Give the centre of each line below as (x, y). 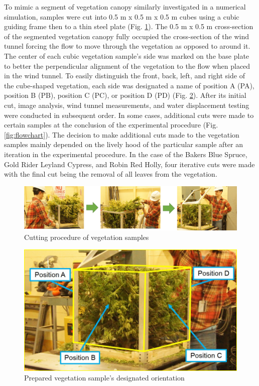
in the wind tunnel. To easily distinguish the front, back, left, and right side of (124, 76)
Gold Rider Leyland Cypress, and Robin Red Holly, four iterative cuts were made (129, 164)
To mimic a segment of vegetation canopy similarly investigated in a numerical (125, 7)
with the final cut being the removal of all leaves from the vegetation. (111, 174)
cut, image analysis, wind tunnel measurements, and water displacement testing (127, 105)
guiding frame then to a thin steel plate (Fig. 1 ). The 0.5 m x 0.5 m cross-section (129, 26)
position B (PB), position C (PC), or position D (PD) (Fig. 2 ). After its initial (125, 95)
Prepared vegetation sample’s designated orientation (104, 378)
